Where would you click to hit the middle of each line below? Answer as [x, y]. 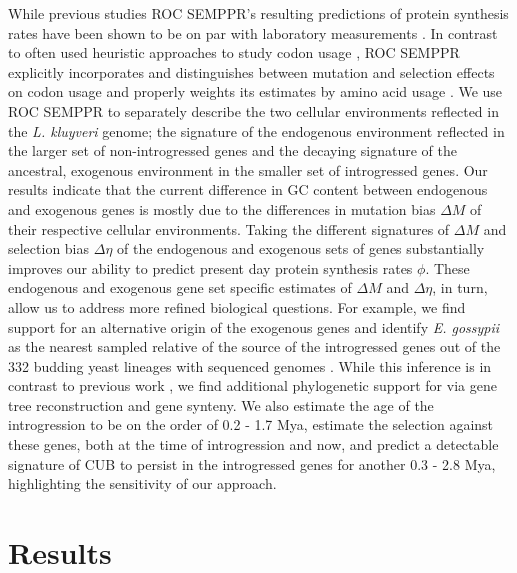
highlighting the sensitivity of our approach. [142, 483]
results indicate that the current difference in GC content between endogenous [248, 189]
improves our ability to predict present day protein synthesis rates [210, 267]
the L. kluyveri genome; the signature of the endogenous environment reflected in [256, 130]
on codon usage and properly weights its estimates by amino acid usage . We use [255, 91]
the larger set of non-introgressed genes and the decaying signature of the [232, 150]
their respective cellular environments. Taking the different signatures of [229, 228]
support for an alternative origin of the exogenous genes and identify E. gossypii [254, 326]
